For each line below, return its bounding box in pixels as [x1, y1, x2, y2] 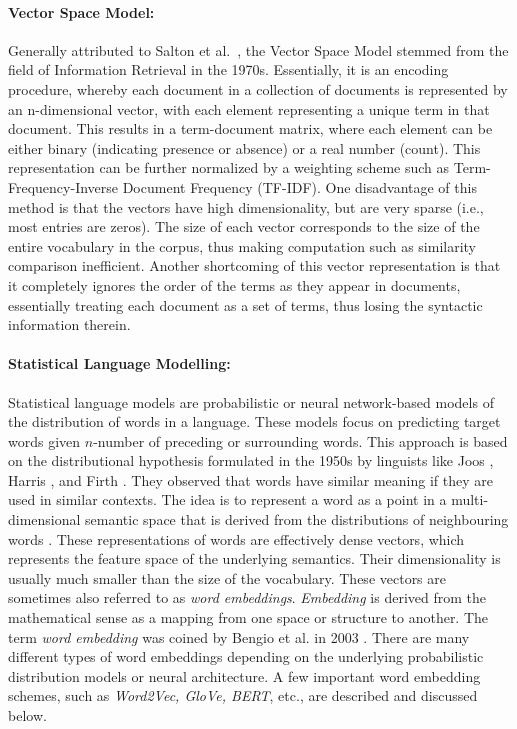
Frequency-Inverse [8, 176, 119, 197]
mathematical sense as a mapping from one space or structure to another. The [8, 607, 489, 628]
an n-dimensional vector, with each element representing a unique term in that [8, 98, 490, 119]
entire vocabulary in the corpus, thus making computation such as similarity [8, 235, 477, 256]
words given [8, 430, 81, 451]
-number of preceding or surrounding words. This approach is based [93, 430, 508, 451]
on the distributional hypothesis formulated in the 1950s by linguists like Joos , [8, 450, 494, 471]
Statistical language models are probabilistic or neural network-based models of [8, 391, 494, 412]
